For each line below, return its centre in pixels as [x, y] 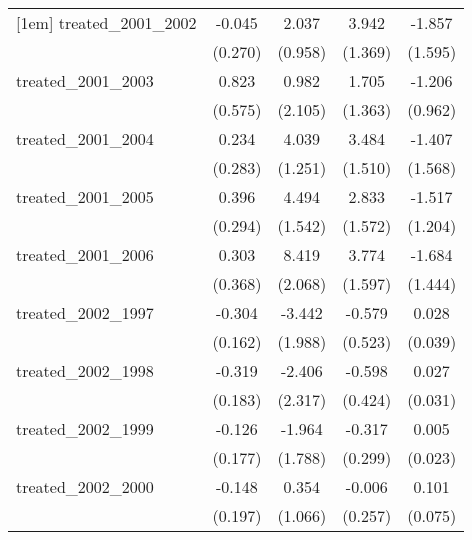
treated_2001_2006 [85, 254]
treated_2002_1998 [85, 370]
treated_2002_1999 [85, 428]
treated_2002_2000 [85, 486]
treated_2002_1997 [85, 312]
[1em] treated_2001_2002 [106, 22]
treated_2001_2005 [85, 196]
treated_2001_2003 [85, 80]
